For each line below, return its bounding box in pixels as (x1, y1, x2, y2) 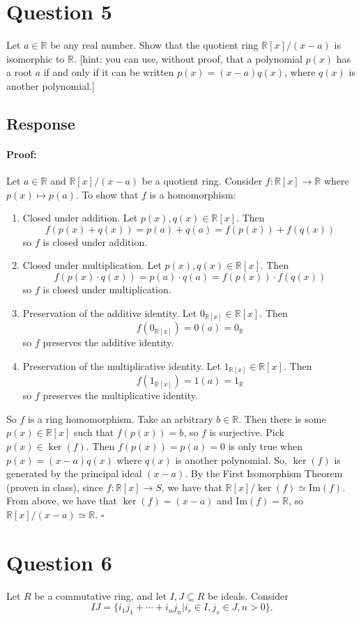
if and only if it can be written (43, 65, 174, 79)
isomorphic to (6, 51, 65, 65)
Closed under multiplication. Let (22, 258, 162, 272)
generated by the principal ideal (6, 466, 142, 481)
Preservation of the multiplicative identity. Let (22, 358, 221, 373)
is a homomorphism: (149, 187, 236, 201)
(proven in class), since (6, 479, 104, 494)
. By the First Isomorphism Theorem (185, 466, 343, 481)
